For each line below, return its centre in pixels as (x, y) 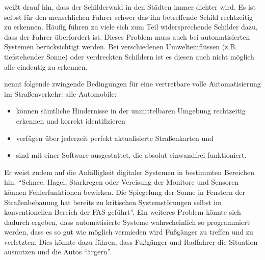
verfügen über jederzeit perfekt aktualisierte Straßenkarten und (115, 138)
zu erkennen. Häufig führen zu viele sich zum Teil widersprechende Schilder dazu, (131, 27)
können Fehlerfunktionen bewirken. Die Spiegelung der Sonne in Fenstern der (125, 192)
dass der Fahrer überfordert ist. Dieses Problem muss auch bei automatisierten (127, 36)
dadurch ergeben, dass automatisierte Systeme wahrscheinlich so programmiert (127, 222)
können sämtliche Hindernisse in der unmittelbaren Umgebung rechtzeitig (131, 111)
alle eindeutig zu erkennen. (46, 66)
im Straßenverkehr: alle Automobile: (60, 93)
